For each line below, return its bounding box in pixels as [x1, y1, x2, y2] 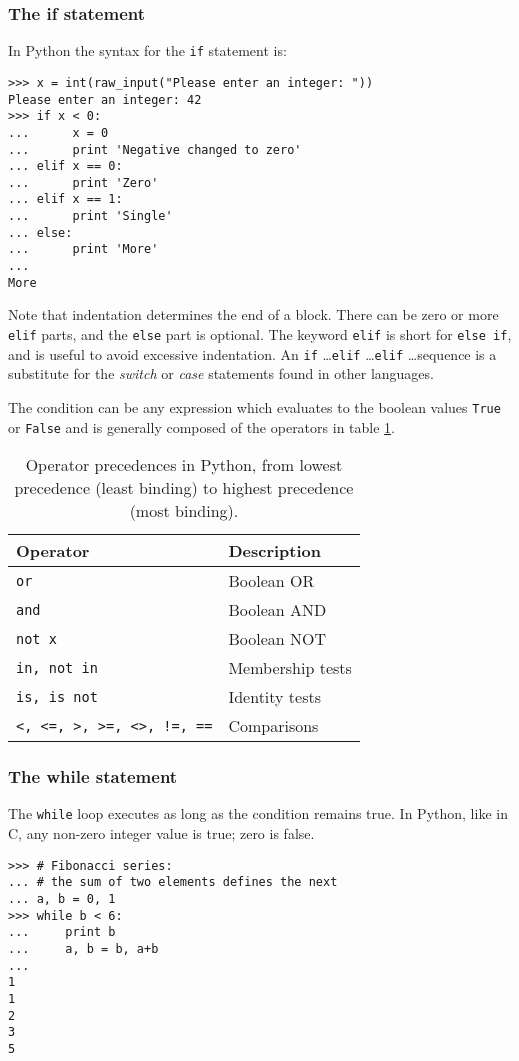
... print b [8, 925, 116, 940]
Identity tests [228, 685, 322, 709]
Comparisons [228, 714, 319, 738]
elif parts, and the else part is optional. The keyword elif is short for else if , [8, 324, 512, 344]
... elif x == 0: [8, 159, 123, 174]
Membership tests [228, 656, 352, 680]
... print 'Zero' [8, 175, 159, 190]
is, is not [16, 688, 98, 705]
